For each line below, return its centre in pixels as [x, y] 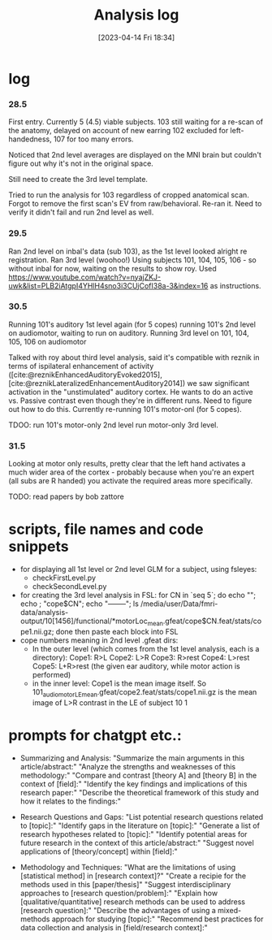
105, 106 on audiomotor [47, 341]
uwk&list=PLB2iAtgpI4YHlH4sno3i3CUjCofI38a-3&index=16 [108, 285]
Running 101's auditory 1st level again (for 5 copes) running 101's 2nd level [132, 324]
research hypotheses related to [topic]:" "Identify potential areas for [134, 834]
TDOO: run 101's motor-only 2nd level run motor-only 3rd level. [114, 425]
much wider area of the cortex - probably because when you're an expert [132, 472]
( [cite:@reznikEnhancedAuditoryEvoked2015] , [85, 375]
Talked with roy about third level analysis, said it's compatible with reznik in [134, 357]
